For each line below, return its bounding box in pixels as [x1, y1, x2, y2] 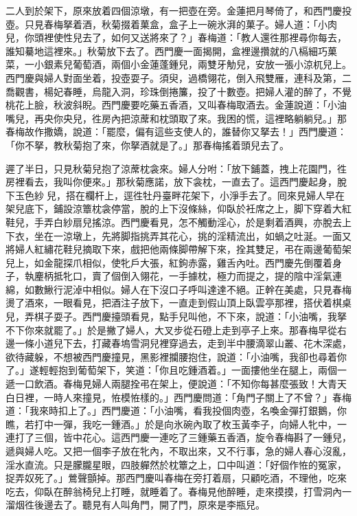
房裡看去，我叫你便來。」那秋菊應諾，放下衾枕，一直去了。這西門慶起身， [5, 175, 337, 189]
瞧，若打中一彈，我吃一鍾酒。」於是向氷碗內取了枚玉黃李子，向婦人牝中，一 [5, 416, 347, 431]
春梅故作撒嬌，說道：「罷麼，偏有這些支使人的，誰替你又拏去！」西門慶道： [5, 124, 347, 139]
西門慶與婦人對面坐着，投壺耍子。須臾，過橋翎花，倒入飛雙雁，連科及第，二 [5, 70, 352, 85]
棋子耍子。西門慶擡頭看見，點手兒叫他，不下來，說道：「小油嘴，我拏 [34, 309, 347, 324]
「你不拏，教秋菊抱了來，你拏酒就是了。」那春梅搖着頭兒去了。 [5, 137, 289, 152]
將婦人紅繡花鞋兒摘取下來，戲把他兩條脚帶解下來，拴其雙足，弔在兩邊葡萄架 [5, 242, 352, 256]
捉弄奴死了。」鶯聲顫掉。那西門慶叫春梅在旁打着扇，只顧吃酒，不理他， [5, 471, 327, 485]
